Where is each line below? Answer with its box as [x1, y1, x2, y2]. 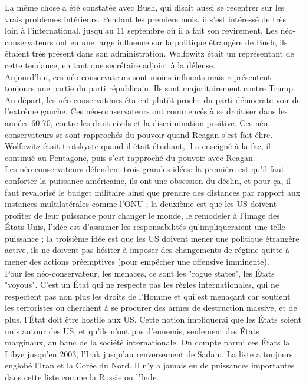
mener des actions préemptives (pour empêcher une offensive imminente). [5, 255, 269, 268]
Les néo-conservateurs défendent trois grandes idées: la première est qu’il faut [5, 163, 285, 175]
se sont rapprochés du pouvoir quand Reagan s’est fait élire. [55, 128, 273, 140]
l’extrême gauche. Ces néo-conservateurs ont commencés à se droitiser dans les [5, 105, 288, 117]
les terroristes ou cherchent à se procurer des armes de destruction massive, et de [5, 301, 297, 314]
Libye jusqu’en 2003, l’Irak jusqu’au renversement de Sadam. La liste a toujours [5, 347, 293, 360]
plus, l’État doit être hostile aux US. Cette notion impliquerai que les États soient [5, 313, 301, 325]
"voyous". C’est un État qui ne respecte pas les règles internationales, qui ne [5, 278, 279, 291]
